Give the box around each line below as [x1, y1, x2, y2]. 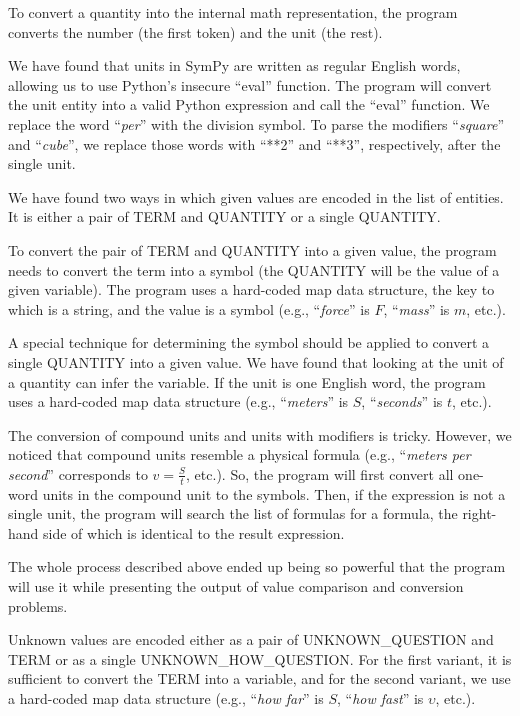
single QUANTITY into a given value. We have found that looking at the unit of [8, 351, 504, 372]
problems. [8, 595, 68, 616]
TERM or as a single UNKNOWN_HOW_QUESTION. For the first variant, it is [8, 648, 512, 669]
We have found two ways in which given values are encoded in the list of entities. [8, 186, 504, 207]
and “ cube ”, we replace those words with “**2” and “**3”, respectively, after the [8, 133, 501, 154]
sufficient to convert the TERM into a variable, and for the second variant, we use [8, 668, 511, 689]
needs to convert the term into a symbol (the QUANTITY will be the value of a [8, 259, 500, 280]
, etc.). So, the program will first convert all [186, 463, 454, 484]
